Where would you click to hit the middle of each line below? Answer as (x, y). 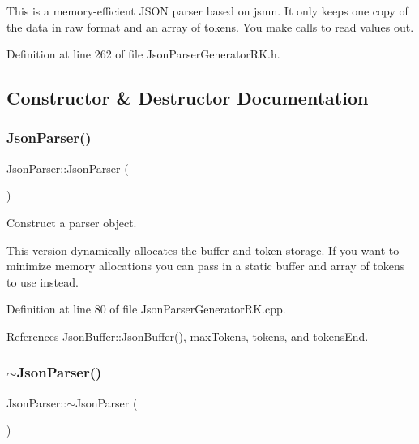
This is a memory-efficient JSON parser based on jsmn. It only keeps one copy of (207, 11)
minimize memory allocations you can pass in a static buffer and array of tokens (206, 266)
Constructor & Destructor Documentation (188, 98)
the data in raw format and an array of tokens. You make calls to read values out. (210, 26)
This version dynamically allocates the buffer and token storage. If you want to (203, 250)
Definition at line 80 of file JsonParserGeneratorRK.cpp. (146, 309)
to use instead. (43, 281)
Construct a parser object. (72, 222)
